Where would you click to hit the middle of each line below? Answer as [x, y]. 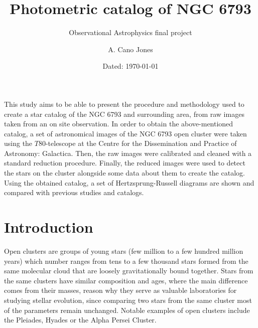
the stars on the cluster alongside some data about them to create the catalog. [124, 173]
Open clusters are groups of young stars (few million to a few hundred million [124, 251]
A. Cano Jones [131, 49]
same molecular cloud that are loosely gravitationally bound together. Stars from [129, 271]
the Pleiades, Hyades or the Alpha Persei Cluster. [80, 320]
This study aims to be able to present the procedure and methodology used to [124, 104]
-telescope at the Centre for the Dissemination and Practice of [141, 143]
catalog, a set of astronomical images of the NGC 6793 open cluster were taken [125, 133]
